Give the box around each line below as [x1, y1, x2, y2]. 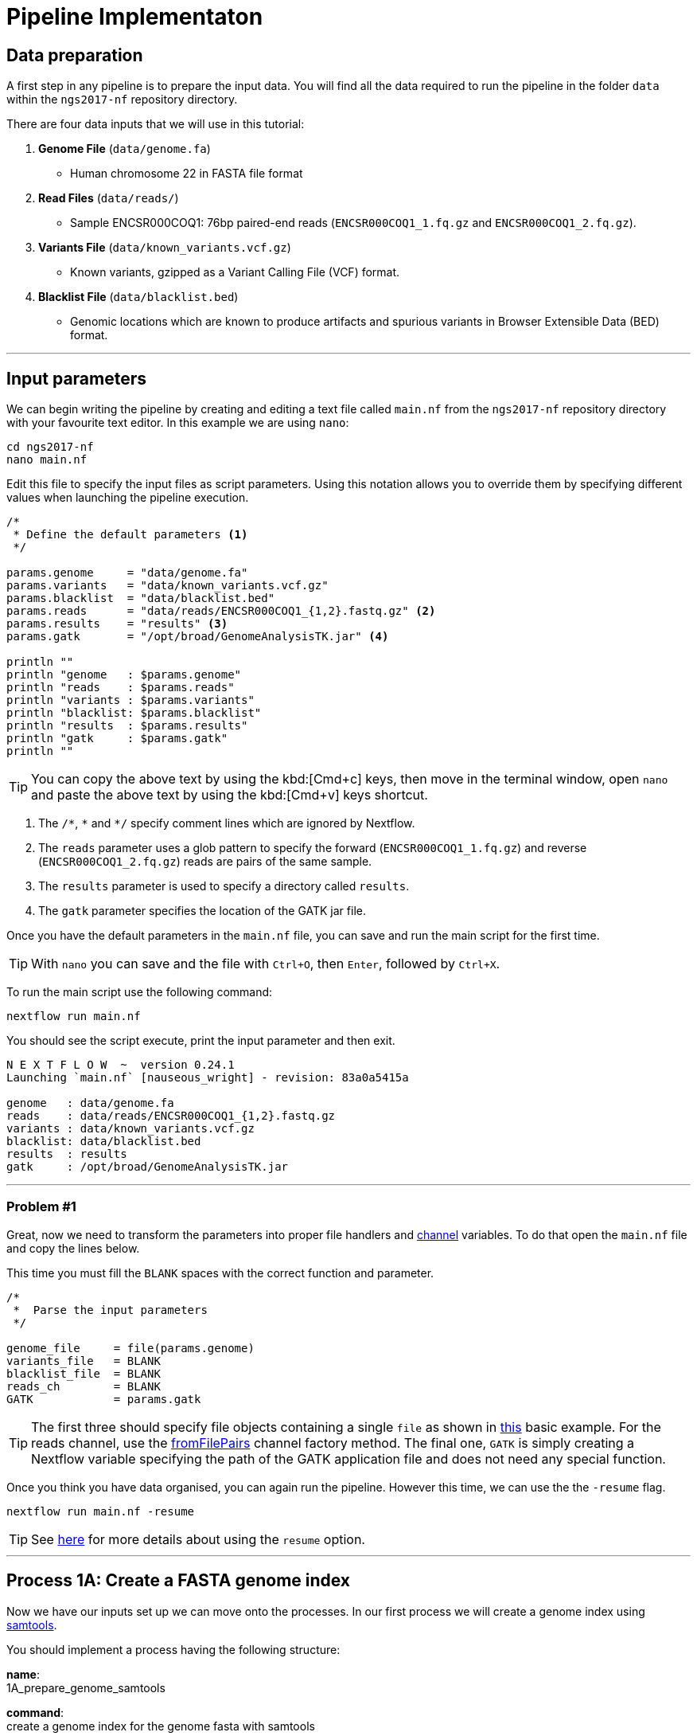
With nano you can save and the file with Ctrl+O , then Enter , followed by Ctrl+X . [31, 956, 500, 972]
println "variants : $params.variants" [6, 694, 255, 707]
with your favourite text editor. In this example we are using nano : [6, 416, 349, 430]
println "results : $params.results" [6, 719, 248, 733]
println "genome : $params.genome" [6, 668, 242, 682]
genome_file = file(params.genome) [6, 1341, 255, 1355]
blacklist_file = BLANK [6, 1367, 161, 1380]
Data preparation [6, 45, 143, 65]
